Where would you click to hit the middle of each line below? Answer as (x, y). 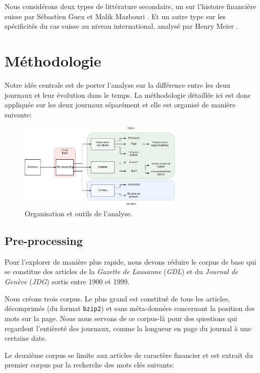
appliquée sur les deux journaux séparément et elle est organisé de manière (120, 105)
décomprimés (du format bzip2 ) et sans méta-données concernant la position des (130, 308)
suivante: (18, 114)
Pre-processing (44, 241)
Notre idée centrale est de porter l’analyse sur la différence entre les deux (118, 84)
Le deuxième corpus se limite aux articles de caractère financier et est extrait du (129, 355)
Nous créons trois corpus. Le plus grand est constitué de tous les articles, (117, 298)
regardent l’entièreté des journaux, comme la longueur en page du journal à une (128, 328)
